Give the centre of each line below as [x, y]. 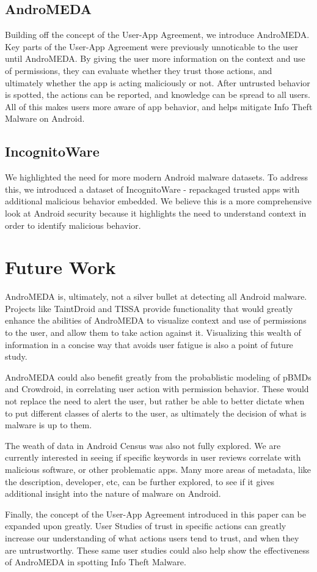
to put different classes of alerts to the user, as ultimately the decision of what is [156, 413]
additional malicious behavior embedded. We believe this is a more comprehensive [158, 201]
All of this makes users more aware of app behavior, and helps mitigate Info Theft [159, 106]
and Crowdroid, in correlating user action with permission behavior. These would [157, 389]
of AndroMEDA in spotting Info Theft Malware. [96, 562]
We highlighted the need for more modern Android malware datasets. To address [156, 177]
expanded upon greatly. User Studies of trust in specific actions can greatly [146, 526]
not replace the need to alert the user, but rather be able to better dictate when [155, 401]
